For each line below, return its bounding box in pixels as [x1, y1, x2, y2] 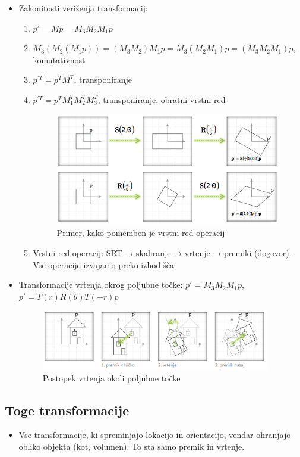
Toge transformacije [5, 400, 130, 419]
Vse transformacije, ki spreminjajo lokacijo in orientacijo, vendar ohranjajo [18, 428, 291, 441]
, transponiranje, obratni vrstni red [97, 93, 226, 105]
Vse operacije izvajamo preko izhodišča [33, 258, 175, 271]
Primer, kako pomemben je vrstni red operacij [56, 226, 225, 239]
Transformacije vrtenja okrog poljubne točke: [18, 278, 183, 291]
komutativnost [33, 53, 86, 66]
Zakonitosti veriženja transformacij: [18, 2, 148, 14]
